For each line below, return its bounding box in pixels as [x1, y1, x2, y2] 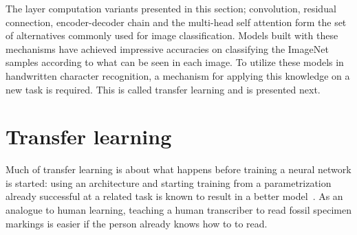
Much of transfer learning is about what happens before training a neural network [6, 162, 351, 177]
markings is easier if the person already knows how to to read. [6, 216, 268, 230]
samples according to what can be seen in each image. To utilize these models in [6, 55, 344, 69]
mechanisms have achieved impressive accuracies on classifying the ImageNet [6, 41, 329, 56]
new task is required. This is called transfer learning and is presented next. [6, 82, 321, 96]
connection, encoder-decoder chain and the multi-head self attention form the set [6, 14, 347, 29]
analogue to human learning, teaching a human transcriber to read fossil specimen [6, 203, 351, 217]
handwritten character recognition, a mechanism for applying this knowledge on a [6, 68, 350, 82]
